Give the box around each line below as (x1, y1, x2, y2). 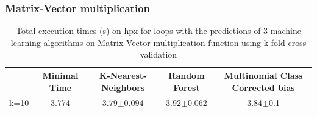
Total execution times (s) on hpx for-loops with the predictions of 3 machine (16, 24, 301, 37)
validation (140, 48, 177, 61)
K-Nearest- (99, 69, 147, 81)
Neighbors (101, 81, 145, 93)
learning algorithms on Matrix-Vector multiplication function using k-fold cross (10, 36, 307, 48)
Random (168, 69, 205, 81)
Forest (173, 81, 200, 93)
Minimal (42, 69, 79, 81)
